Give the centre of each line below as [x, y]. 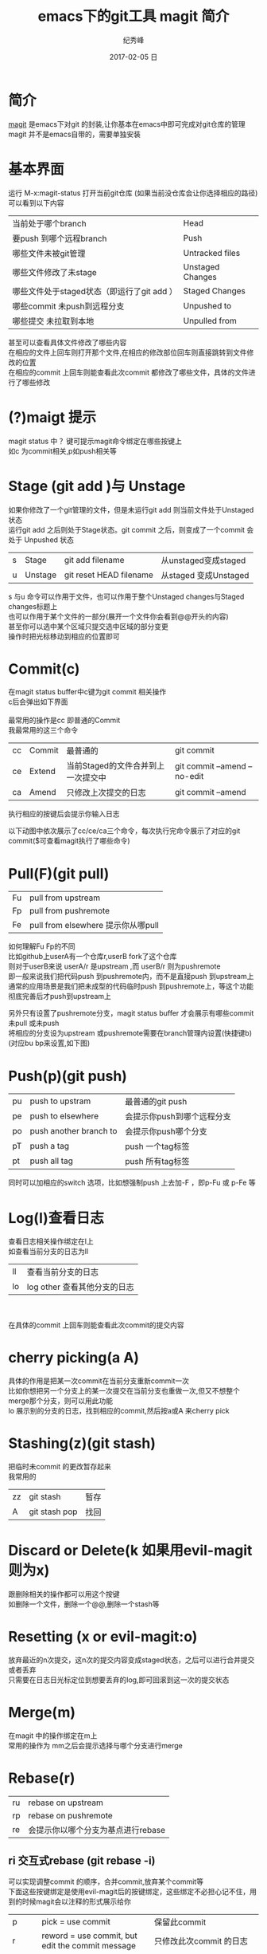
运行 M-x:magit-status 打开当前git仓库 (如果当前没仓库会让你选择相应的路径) [133, 193]
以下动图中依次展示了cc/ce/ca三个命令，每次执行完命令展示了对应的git [124, 831]
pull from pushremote [69, 911]
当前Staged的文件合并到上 [116, 766]
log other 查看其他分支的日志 [80, 1287]
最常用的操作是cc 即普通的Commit [64, 720]
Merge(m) [42, 1713]
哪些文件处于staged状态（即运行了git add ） [95, 291]
